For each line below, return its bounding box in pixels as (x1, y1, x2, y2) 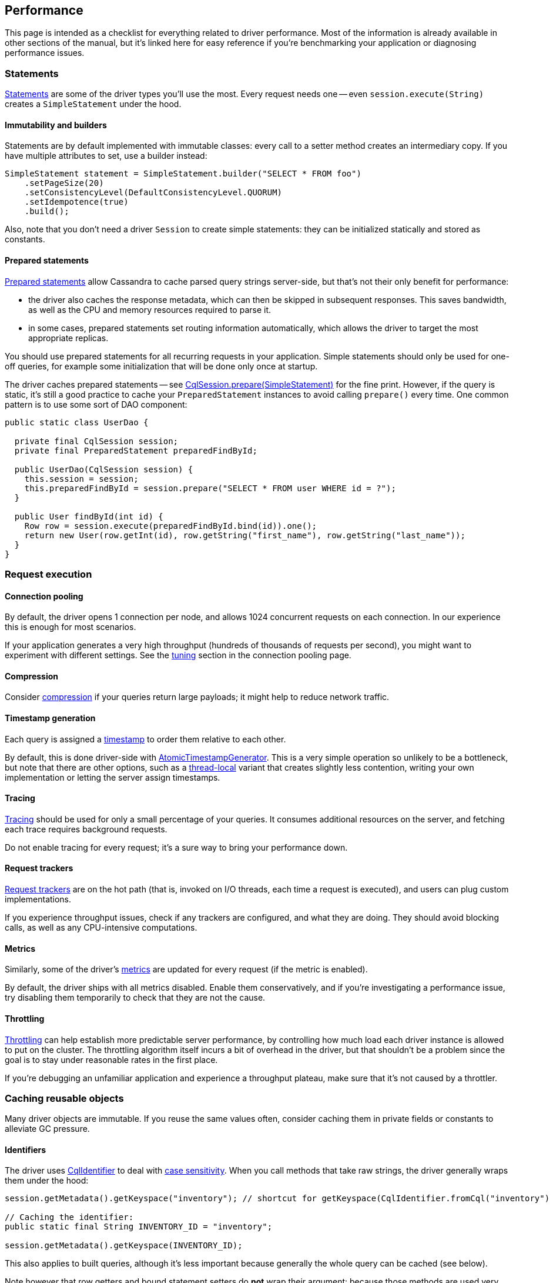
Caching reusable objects (5, 1092, 124, 1104)
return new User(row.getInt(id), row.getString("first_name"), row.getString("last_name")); (24, 530, 465, 540)
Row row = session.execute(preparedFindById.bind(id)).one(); (24, 521, 317, 531)
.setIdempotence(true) (24, 197, 129, 207)
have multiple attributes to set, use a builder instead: (5, 151, 207, 161)
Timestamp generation (5, 713, 96, 724)
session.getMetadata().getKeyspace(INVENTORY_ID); (5, 1241, 243, 1251)
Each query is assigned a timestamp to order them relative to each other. (5, 734, 286, 744)
